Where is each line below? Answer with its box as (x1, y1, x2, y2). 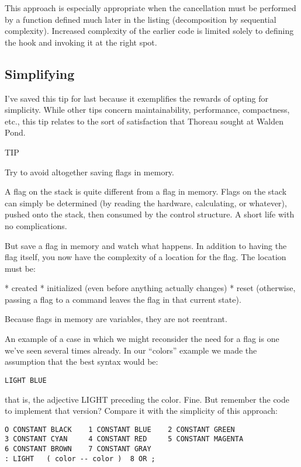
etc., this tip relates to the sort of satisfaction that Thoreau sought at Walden (5, 115, 283, 127)
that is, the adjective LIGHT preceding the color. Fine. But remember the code (5, 393, 289, 405)
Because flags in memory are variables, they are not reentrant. (5, 313, 227, 325)
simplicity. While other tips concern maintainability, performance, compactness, (5, 103, 290, 116)
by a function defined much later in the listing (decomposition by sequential (5, 13, 276, 25)
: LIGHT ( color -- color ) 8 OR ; (5, 454, 155, 463)
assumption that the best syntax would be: (5, 355, 158, 368)
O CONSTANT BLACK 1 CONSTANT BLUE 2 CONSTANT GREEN (5, 425, 235, 434)
